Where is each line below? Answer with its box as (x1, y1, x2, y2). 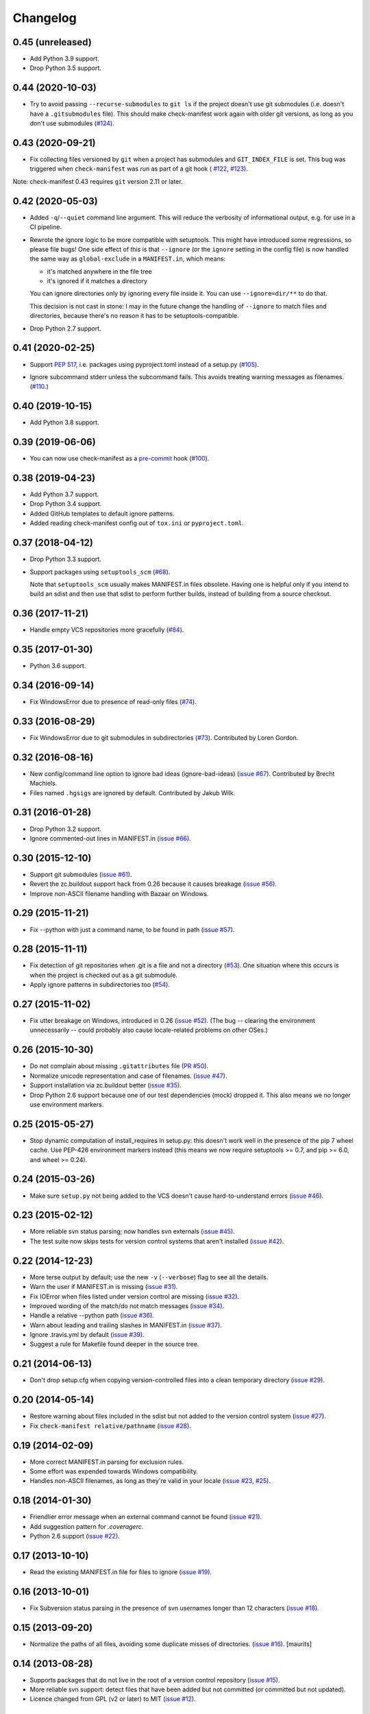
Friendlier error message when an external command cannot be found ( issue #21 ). (29, 1512, 262, 1521)
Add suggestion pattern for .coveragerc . (29, 1522, 144, 1530)
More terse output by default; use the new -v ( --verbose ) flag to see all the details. (29, 1272, 269, 1281)
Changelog (12, 10, 77, 25)
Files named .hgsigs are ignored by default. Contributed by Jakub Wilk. (29, 788, 236, 797)
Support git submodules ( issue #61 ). (29, 870, 132, 878)
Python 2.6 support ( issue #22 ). (29, 1532, 120, 1541)
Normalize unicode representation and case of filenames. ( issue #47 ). (29, 1072, 227, 1080)
